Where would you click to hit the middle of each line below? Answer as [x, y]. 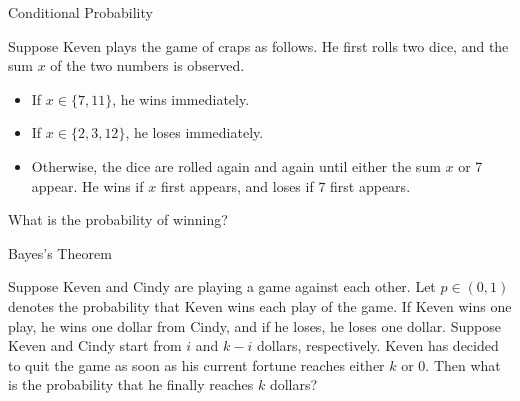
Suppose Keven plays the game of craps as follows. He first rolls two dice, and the [258, 45]
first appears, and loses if [237, 185]
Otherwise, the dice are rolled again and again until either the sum [236, 165]
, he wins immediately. [181, 98]
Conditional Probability [80, 12]
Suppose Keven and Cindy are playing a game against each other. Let [222, 286]
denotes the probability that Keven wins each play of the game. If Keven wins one [260, 305]
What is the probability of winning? [118, 219]
